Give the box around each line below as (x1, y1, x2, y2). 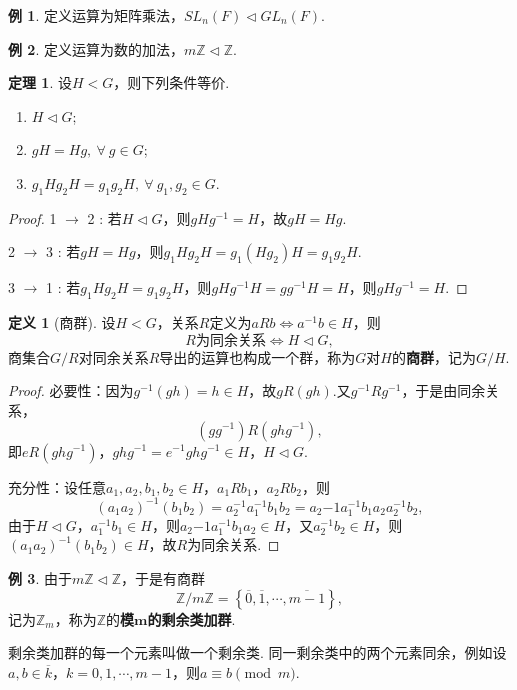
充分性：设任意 (8, 476, 106, 497)
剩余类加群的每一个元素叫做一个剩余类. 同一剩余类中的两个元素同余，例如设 (8, 642, 507, 663)
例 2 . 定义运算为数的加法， (8, 38, 184, 59)
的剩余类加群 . (147, 608, 236, 629)
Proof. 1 (8, 207, 57, 228)
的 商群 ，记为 (391, 346, 476, 367)
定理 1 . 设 (8, 72, 72, 93)
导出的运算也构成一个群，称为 (159, 346, 356, 367)
